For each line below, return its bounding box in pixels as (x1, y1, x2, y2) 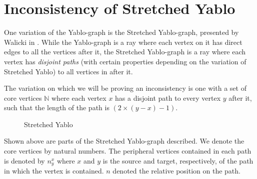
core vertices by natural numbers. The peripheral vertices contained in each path (4, 146, 251, 156)
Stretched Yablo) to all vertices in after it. (4, 66, 133, 76)
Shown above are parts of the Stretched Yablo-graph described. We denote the (4, 136, 244, 146)
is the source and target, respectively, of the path (102, 155, 253, 166)
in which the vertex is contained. (4, 166, 104, 176)
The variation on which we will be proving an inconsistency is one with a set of (4, 83, 246, 93)
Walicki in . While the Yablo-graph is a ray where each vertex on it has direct (4, 36, 242, 47)
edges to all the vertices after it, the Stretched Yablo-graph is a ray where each (4, 46, 246, 57)
